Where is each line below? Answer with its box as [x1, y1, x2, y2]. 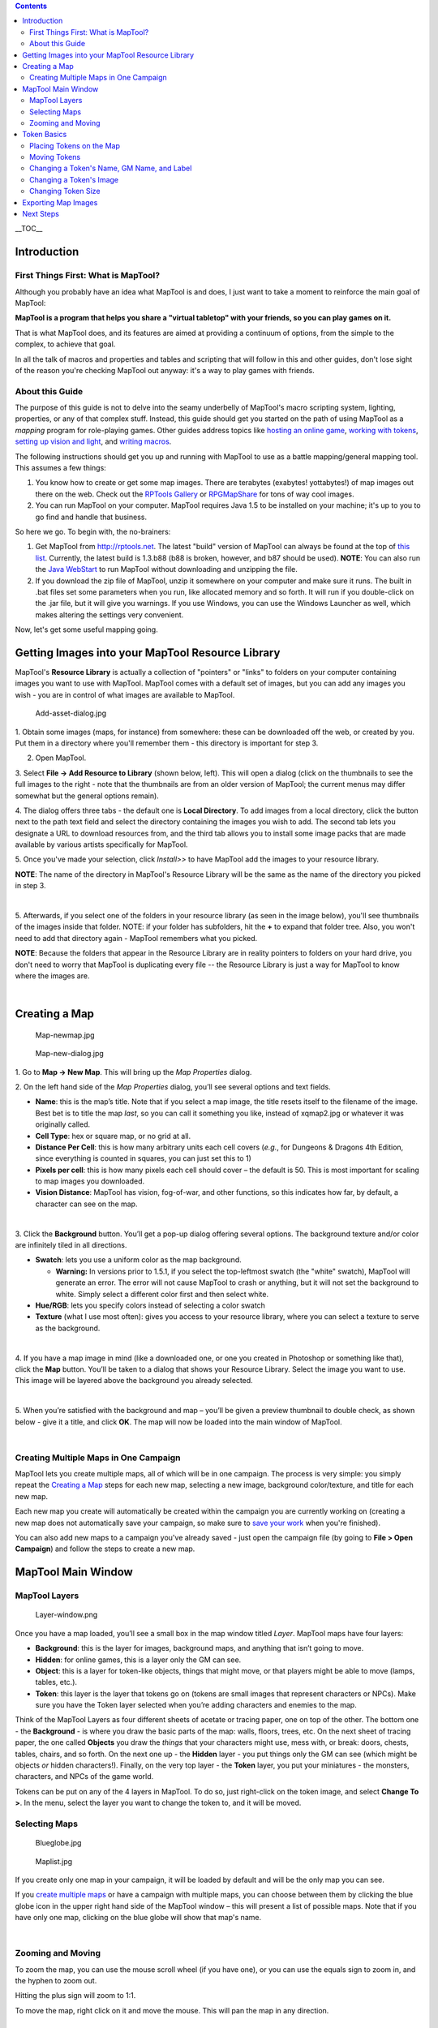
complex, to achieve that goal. [15, 339, 116, 349]
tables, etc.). [35, 1678, 77, 1687]
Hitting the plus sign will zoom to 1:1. [15, 1991, 136, 2000]
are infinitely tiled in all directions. [15, 1240, 127, 1250]
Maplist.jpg [35, 1856, 73, 1866]
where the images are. [15, 970, 90, 981]
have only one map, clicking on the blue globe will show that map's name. [15, 1913, 262, 1923]
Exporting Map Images [22, 197, 98, 207]
